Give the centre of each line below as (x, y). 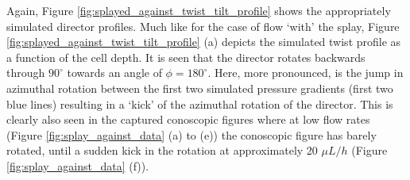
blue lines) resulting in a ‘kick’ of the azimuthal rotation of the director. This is (200, 103)
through (26, 73)
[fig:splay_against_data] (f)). (78, 165)
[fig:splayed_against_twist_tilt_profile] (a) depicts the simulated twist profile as (204, 42)
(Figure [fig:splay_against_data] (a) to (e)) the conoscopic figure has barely (191, 134)
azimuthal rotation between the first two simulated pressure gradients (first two (200, 88)
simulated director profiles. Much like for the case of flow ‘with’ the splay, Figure (203, 26)
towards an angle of (114, 73)
